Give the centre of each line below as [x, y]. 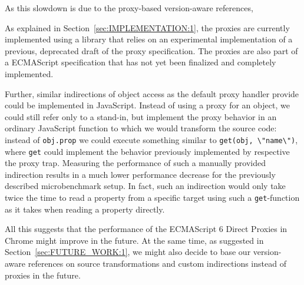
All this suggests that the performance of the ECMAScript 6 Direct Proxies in [146, 229]
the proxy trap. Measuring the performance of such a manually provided [135, 163]
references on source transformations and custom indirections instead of [157, 264]
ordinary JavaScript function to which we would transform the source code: [141, 128]
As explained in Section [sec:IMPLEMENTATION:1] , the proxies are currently [147, 27]
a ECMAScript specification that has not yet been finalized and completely [141, 62]
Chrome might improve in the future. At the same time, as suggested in [134, 240]
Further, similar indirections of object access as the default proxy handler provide [152, 93]
